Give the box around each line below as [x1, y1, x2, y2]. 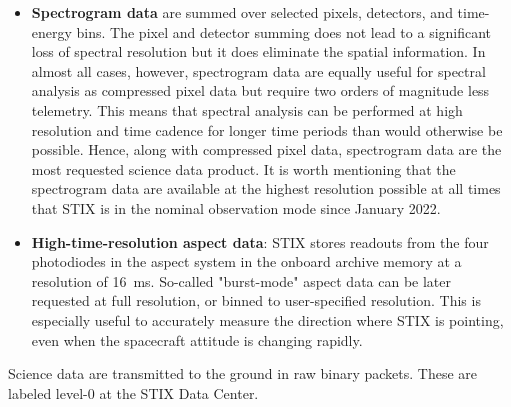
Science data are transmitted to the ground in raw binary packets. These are [8, 363, 478, 384]
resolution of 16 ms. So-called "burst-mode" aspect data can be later [31, 270, 452, 291]
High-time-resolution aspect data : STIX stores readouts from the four [31, 231, 489, 252]
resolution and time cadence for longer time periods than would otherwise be [31, 119, 503, 140]
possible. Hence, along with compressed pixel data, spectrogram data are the [31, 139, 502, 160]
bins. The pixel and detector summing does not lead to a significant [76, 21, 492, 42]
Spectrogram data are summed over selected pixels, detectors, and [31, 2, 453, 22]
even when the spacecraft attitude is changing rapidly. [31, 329, 363, 350]
